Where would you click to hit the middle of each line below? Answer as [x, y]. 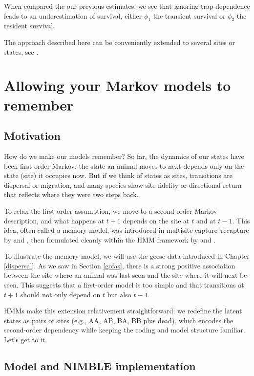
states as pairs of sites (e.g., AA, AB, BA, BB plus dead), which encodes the [119, 320]
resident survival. [30, 26]
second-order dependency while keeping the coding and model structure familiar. [125, 330]
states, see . [21, 52]
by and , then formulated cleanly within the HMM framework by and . [110, 239]
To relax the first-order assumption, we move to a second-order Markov [111, 210]
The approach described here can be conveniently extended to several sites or [119, 42]
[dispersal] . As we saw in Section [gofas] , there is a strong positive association [120, 265]
